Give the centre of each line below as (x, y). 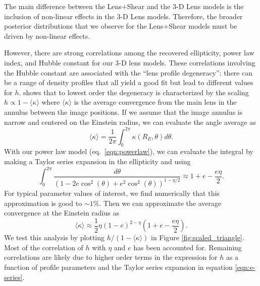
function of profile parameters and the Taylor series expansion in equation (118, 267)
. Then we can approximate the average (160, 203)
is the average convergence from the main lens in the (155, 102)
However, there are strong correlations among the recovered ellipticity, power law (129, 53)
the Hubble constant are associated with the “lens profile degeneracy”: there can (128, 72)
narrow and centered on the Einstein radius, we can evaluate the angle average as (130, 122)
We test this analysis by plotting (55, 237)
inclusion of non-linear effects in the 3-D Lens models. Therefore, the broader (123, 16)
